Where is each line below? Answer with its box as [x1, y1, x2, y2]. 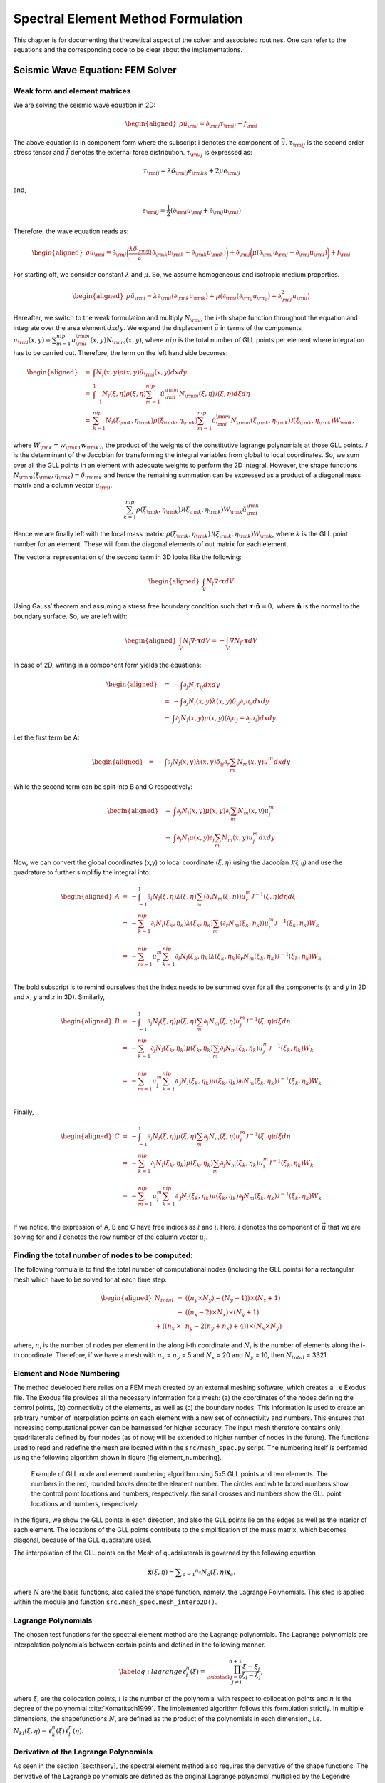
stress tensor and [13, 148, 65, 157]
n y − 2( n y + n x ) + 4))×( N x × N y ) [185, 1322, 282, 1332]
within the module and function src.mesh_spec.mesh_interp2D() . [13, 1598, 217, 1606]
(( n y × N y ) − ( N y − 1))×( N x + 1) [185, 1294, 281, 1304]
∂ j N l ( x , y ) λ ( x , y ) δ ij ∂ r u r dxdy [183, 697, 270, 707]
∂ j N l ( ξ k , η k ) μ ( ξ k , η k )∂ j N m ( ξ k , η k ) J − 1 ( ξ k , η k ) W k [175, 1191, 322, 1202]
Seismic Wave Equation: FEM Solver [13, 64, 178, 76]
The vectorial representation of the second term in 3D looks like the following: [13, 553, 242, 561]
